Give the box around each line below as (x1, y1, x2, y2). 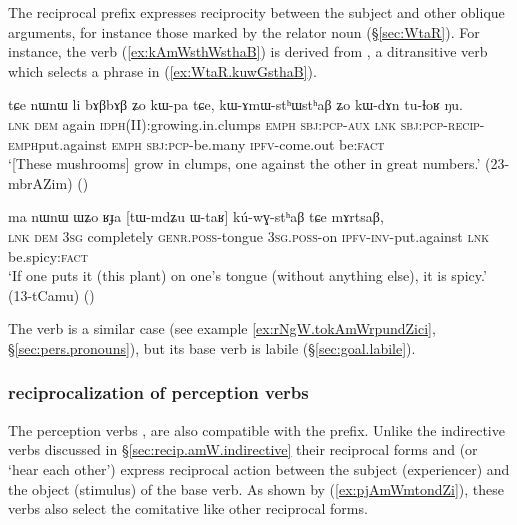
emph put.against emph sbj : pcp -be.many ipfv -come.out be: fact (8, 133, 385, 154)
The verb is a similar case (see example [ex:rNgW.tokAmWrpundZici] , (8, 318, 436, 339)
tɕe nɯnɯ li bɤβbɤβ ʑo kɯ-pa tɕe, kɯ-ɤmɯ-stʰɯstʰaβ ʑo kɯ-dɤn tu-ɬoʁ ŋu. (8, 94, 463, 115)
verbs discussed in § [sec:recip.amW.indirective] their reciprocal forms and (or (8, 439, 478, 460)
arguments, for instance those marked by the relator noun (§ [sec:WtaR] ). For (8, 21, 480, 42)
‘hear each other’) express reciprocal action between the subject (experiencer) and (8, 458, 510, 479)
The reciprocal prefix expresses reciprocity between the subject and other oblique (8, 2, 505, 22)
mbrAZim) (8, 172, 73, 193)
